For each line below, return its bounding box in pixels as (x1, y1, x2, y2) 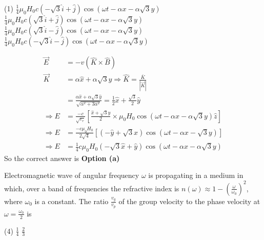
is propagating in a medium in (148, 170, 243, 181)
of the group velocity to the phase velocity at (118, 195, 260, 206)
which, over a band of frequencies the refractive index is (4, 183, 179, 193)
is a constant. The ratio (34, 195, 109, 206)
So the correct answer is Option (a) (4, 152, 120, 163)
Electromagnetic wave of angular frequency (4, 170, 139, 181)
